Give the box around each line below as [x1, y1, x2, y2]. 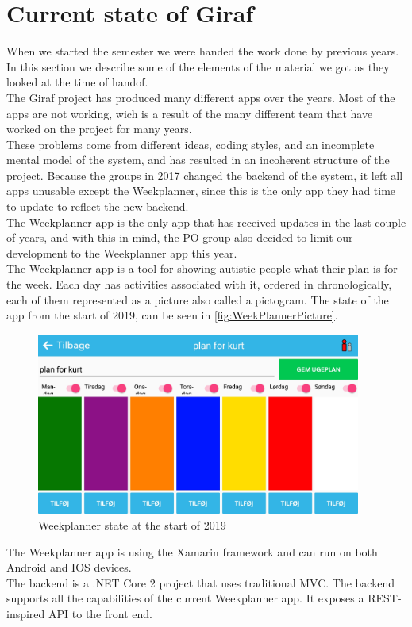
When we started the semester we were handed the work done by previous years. [6, 43, 399, 59]
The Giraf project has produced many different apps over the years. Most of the [6, 89, 395, 105]
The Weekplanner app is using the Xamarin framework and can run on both [6, 543, 378, 560]
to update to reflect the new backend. [6, 198, 189, 215]
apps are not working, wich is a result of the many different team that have [6, 105, 373, 121]
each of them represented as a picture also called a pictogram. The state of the [6, 291, 389, 308]
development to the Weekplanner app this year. [6, 244, 237, 261]
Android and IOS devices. [6, 559, 132, 575]
